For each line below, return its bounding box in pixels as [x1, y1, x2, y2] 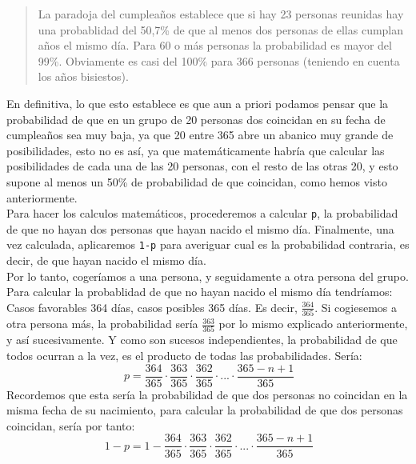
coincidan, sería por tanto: [6, 417, 135, 434]
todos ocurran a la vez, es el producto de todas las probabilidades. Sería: [6, 347, 362, 364]
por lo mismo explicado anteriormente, [218, 315, 408, 332]
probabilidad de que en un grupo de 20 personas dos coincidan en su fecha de [6, 110, 386, 127]
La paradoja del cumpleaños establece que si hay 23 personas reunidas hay [38, 6, 404, 22]
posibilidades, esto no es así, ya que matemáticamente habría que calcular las [6, 142, 385, 158]
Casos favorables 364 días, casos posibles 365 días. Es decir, [6, 298, 298, 315]
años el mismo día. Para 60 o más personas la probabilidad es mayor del [38, 37, 392, 54]
